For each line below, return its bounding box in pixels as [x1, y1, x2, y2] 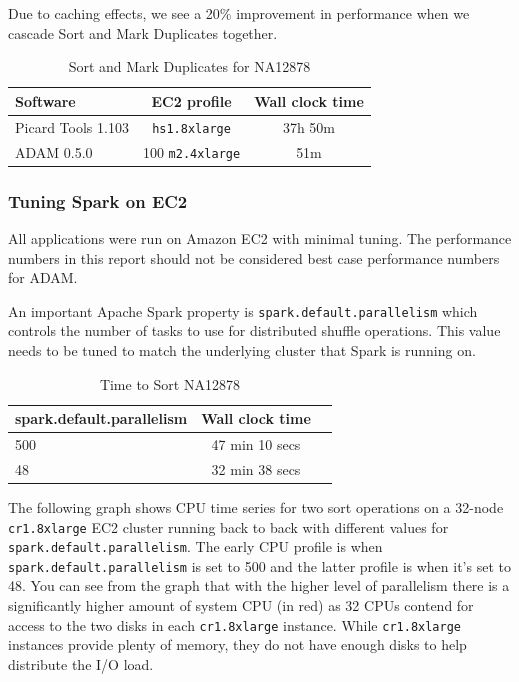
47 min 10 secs [211, 433, 301, 454]
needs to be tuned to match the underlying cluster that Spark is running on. [8, 339, 476, 360]
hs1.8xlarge [152, 121, 231, 136]
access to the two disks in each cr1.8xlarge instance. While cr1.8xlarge [8, 614, 461, 635]
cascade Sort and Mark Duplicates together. [8, 22, 278, 43]
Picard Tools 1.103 [15, 116, 129, 137]
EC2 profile [151, 90, 232, 111]
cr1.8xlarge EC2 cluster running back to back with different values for [8, 516, 449, 537]
